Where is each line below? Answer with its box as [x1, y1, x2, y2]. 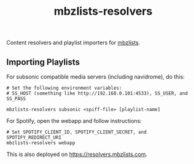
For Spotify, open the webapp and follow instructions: [6, 117, 142, 124]
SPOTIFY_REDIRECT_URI [6, 135, 62, 141]
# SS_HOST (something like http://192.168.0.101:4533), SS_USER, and [6, 90, 188, 96]
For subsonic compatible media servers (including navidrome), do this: [6, 73, 185, 80]
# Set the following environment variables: [6, 85, 122, 91]
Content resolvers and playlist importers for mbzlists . [6, 39, 141, 47]
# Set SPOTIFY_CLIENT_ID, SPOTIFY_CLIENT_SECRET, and [6, 129, 147, 135]
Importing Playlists [6, 57, 80, 67]
